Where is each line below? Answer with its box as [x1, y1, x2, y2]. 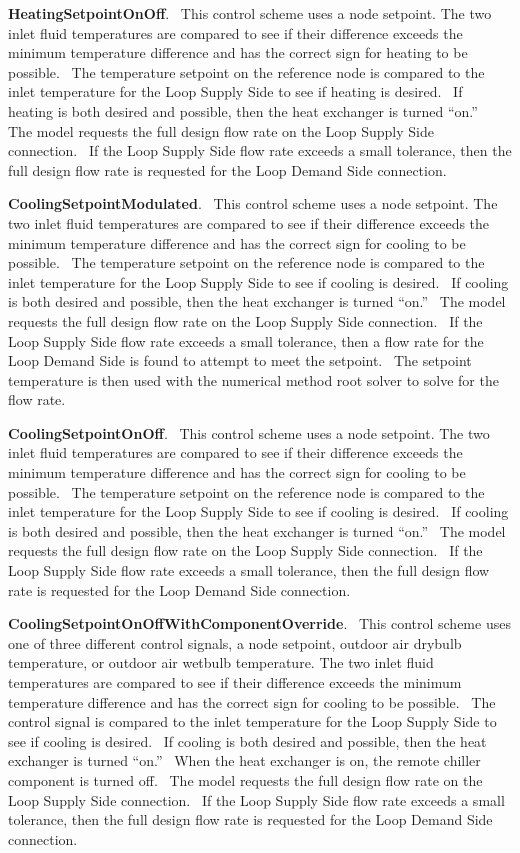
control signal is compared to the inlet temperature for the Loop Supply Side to [8, 711, 497, 732]
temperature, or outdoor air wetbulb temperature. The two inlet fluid [8, 652, 434, 673]
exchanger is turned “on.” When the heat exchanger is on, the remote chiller [8, 750, 481, 771]
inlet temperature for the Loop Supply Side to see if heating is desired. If [8, 81, 463, 102]
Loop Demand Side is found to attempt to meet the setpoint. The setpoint [8, 350, 472, 371]
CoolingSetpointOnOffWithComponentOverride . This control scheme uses [8, 613, 511, 634]
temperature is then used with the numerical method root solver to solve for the [8, 369, 499, 390]
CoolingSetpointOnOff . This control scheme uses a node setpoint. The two [8, 422, 490, 443]
